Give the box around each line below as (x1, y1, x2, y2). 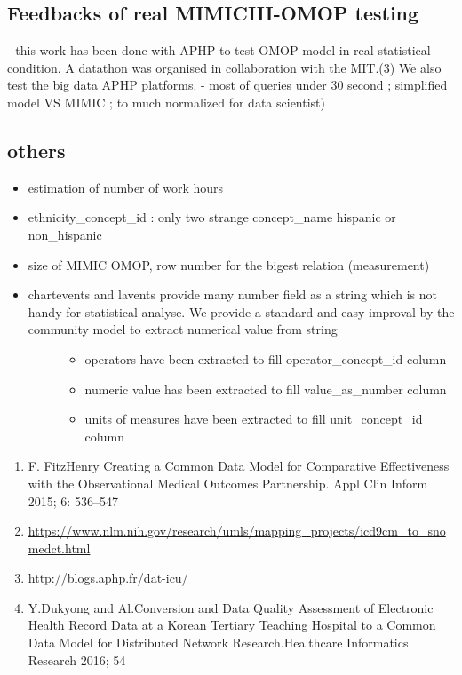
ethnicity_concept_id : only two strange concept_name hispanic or (28, 208, 396, 226)
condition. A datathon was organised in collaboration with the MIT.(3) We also (7, 58, 442, 76)
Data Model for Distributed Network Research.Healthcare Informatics (28, 633, 409, 652)
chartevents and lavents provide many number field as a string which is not (28, 285, 437, 304)
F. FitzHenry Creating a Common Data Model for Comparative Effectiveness (28, 457, 450, 475)
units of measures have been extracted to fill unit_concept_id (84, 409, 423, 428)
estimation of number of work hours (28, 178, 224, 196)
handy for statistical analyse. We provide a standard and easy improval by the (28, 302, 455, 321)
